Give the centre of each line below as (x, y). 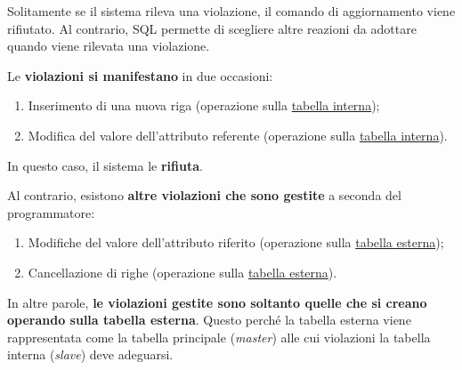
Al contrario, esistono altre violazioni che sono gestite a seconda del (204, 195)
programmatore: (51, 212)
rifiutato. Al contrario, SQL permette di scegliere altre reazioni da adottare (212, 28)
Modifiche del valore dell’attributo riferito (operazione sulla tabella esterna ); (236, 242)
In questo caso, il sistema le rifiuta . (105, 165)
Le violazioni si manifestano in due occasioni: (140, 75)
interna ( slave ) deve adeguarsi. (90, 354)
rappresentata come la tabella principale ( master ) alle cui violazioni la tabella (219, 337)
